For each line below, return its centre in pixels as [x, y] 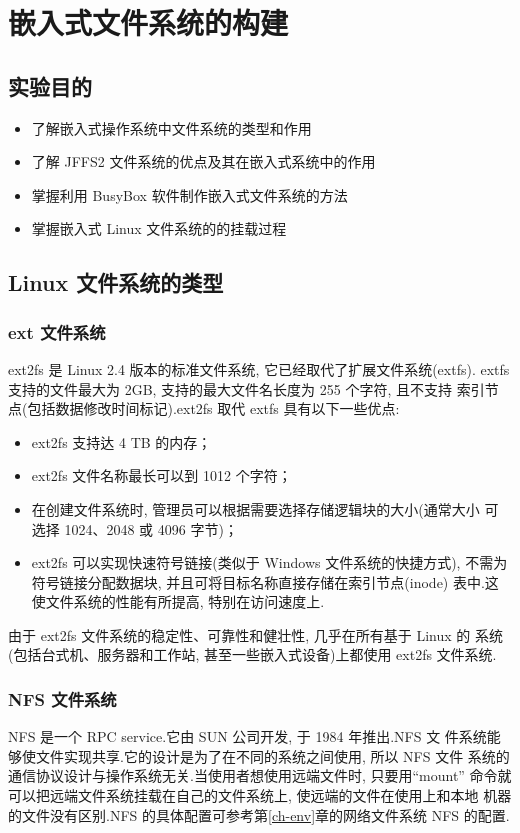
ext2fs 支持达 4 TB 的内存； [121, 441]
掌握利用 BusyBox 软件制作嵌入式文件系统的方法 [189, 194]
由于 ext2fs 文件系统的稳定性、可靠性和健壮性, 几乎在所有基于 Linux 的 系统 [255, 634]
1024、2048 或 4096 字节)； [151, 528]
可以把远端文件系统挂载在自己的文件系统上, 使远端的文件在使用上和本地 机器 [260, 795]
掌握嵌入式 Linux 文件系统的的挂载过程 [159, 228]
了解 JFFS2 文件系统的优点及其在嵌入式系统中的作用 [203, 161]
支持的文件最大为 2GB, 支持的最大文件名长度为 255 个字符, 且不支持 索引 [246, 388]
